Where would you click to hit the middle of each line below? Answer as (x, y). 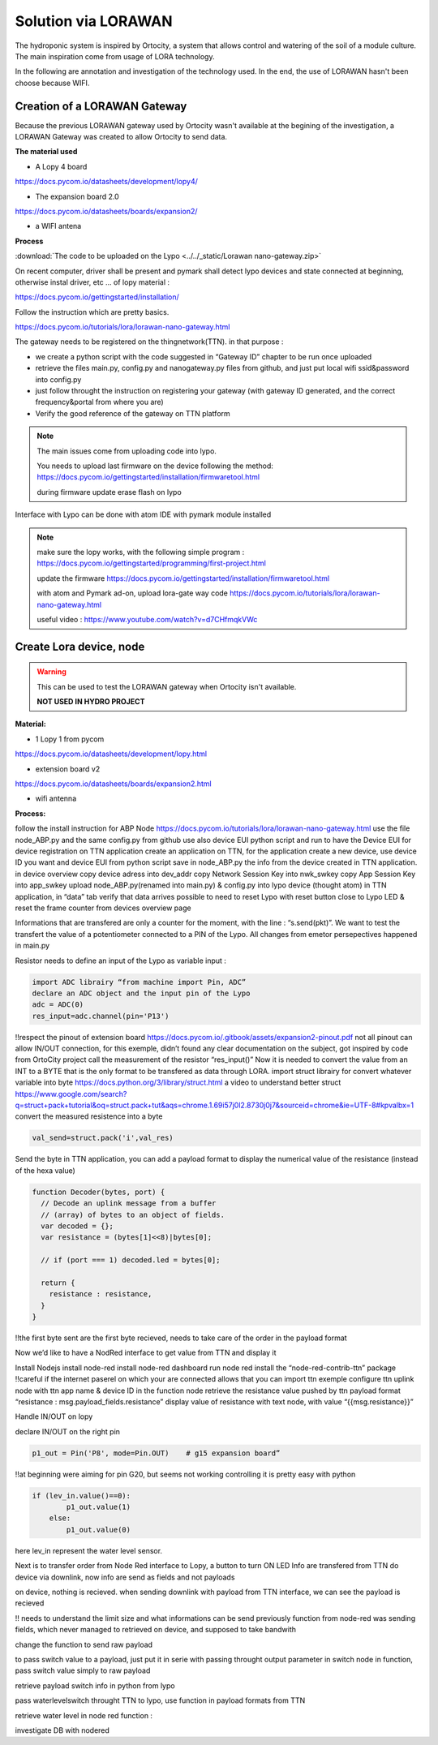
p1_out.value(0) (99, 1530)
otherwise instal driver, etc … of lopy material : (92, 282)
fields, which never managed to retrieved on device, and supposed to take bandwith (155, 1630)
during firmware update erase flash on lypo (109, 492)
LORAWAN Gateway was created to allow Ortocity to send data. (121, 137)
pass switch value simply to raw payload (83, 1670)
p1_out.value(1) (99, 1507)
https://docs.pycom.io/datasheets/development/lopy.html (111, 754)
